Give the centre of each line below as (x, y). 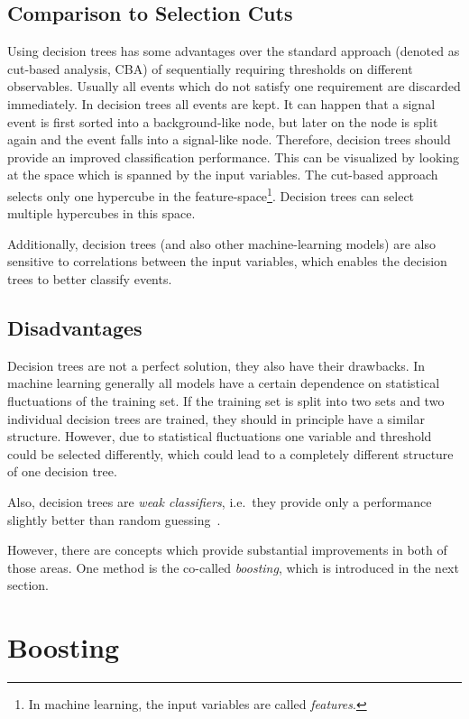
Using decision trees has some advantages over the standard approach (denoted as (234, 51)
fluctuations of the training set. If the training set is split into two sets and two (226, 400)
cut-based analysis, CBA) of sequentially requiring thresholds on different (210, 68)
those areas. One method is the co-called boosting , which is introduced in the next (233, 567)
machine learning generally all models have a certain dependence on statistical (224, 383)
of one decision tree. (62, 471)
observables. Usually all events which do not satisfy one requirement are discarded (234, 86)
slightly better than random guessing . (114, 519)
